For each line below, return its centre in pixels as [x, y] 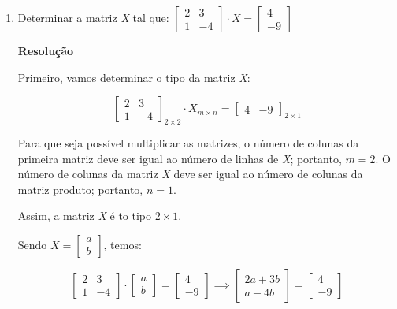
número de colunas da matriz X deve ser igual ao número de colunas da [190, 174]
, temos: [122, 244]
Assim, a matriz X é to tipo [85, 216]
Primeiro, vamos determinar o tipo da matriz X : [134, 77]
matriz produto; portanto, [80, 189]
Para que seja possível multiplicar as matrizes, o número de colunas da [188, 142]
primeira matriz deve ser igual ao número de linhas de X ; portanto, [180, 158]
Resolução [46, 50]
